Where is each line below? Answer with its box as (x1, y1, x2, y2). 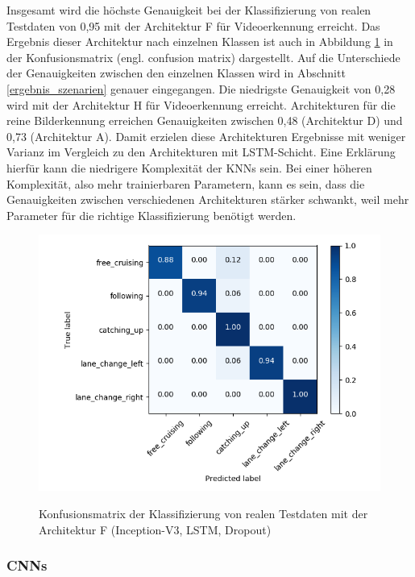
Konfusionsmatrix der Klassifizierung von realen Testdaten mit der (39, 504, 368, 521)
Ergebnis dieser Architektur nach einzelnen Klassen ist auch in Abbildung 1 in (6, 33, 393, 50)
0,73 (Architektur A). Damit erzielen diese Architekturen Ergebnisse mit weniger (6, 127, 406, 144)
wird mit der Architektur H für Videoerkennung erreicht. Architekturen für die (6, 96, 396, 113)
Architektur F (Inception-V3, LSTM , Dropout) (39, 521, 272, 538)
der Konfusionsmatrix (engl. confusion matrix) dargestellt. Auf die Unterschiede (6, 48, 400, 65)
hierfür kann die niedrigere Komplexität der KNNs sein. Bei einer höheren (6, 159, 372, 176)
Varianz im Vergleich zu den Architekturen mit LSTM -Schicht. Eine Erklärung (6, 143, 396, 160)
